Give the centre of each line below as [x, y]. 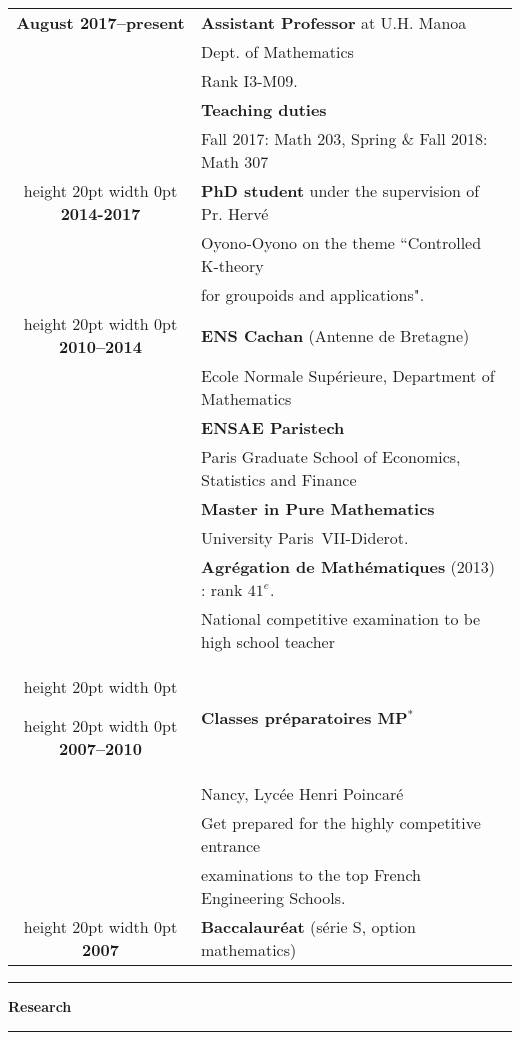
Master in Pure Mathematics [318, 508]
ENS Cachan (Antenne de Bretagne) [335, 335]
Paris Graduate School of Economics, [331, 456]
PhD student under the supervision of [340, 190]
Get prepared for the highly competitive [341, 822]
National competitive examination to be [341, 618]
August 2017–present [100, 22]
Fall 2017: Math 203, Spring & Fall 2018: [344, 138]
